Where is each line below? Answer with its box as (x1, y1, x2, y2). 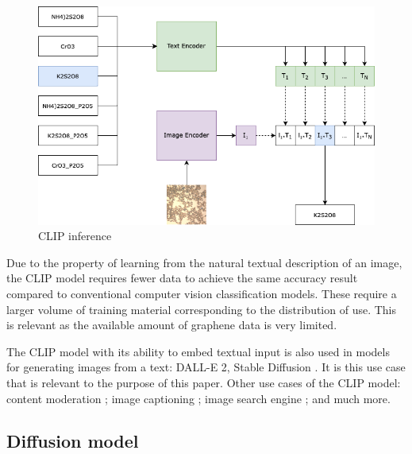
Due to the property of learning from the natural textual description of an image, (6, 254, 402, 270)
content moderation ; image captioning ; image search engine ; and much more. (6, 390, 391, 406)
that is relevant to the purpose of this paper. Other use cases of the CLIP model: (6, 374, 401, 390)
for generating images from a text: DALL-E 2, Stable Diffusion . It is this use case (6, 359, 406, 375)
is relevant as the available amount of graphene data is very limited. (6, 316, 337, 333)
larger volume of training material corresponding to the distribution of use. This (6, 301, 397, 317)
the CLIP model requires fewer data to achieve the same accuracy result (6, 270, 358, 286)
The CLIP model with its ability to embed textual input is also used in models (6, 343, 390, 359)
